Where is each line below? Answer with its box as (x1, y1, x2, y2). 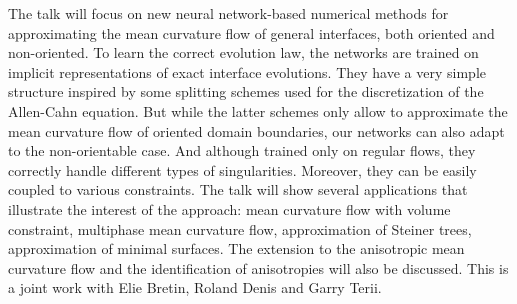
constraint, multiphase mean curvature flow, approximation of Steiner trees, (8, 218, 472, 239)
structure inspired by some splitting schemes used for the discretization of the (8, 81, 484, 102)
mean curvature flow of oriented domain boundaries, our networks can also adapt (8, 120, 505, 141)
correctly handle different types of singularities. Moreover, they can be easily (8, 159, 477, 180)
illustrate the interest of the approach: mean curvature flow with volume (8, 198, 451, 219)
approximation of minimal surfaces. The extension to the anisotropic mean (8, 238, 465, 259)
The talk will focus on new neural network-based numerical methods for (8, 3, 449, 23)
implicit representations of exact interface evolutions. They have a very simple (8, 61, 486, 82)
